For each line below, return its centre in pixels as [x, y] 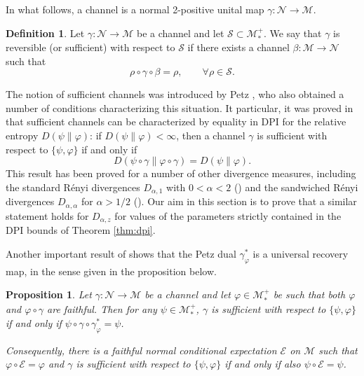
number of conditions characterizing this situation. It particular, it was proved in [180, 107]
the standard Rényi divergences [73, 187]
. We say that [292, 33]
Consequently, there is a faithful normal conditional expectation [141, 350]
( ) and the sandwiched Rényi [296, 187]
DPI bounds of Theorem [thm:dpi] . [81, 230]
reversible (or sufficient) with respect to [90, 47]
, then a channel [211, 135]
